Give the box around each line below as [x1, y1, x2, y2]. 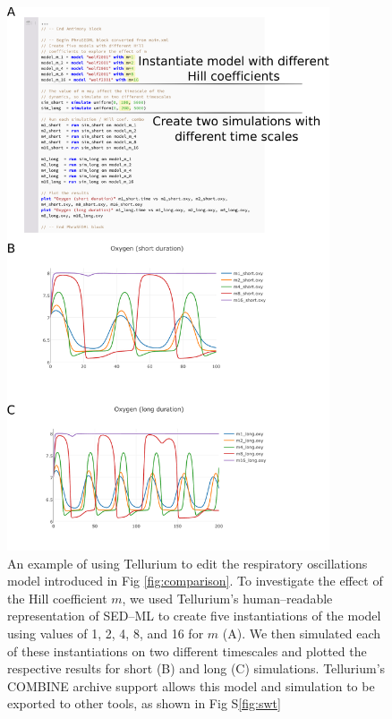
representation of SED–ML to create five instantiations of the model [7, 606, 381, 625]
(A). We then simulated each [222, 623, 381, 642]
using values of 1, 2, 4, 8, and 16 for [7, 623, 204, 642]
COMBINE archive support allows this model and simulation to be [7, 676, 375, 695]
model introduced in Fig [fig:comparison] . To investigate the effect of [7, 571, 383, 590]
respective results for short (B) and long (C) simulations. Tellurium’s [7, 659, 386, 678]
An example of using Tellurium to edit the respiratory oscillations [7, 553, 368, 572]
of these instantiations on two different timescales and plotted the [7, 641, 367, 660]
